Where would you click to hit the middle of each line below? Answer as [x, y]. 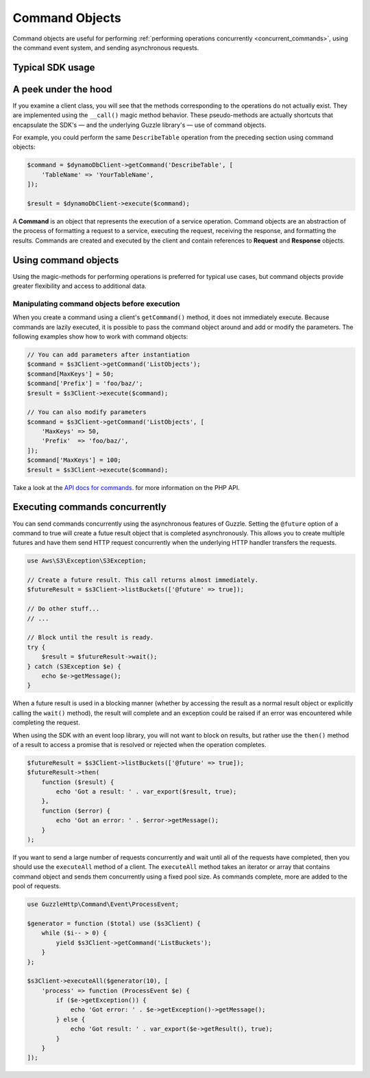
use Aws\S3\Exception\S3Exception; [87, 561]
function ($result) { [78, 782]
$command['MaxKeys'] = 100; [74, 460]
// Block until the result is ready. [90, 638]
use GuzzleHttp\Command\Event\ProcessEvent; [103, 904]
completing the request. [46, 722]
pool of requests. [37, 886]
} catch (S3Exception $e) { [74, 666]
